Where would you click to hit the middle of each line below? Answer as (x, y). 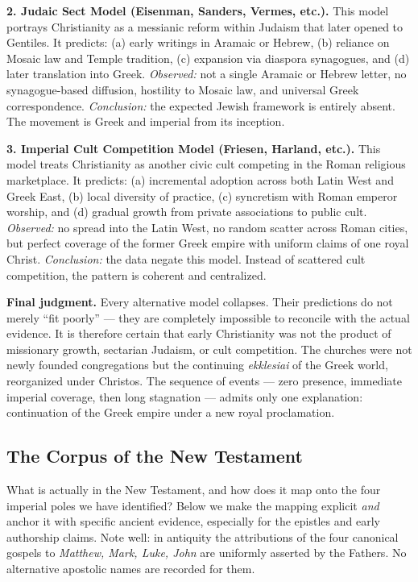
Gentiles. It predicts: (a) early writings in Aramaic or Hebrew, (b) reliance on (198, 42)
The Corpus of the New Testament (155, 456)
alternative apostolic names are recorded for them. (131, 569)
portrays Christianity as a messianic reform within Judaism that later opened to (205, 26)
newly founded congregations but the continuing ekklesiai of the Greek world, (197, 365)
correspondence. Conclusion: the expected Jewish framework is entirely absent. (201, 105)
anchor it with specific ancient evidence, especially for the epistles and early (193, 521)
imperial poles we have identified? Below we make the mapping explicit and (193, 505)
